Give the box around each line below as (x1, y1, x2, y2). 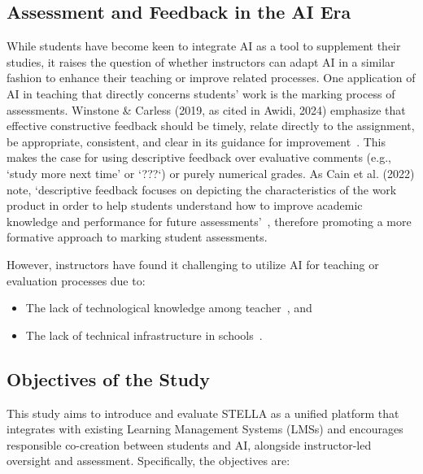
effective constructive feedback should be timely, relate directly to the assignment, (7, 117, 415, 134)
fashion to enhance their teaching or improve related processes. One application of (7, 69, 416, 86)
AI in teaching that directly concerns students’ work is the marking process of (7, 85, 395, 102)
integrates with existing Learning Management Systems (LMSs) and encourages (7, 420, 403, 437)
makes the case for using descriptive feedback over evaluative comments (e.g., (7, 149, 391, 166)
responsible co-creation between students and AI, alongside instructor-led (7, 436, 372, 453)
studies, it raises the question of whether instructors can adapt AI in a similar (7, 53, 395, 70)
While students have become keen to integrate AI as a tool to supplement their (7, 37, 401, 54)
